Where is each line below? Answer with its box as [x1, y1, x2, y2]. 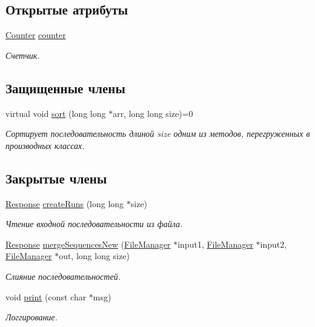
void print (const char [5, 290, 87, 303]
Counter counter [5, 28, 66, 41]
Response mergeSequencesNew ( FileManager [5, 237, 171, 250]
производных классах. [5, 139, 85, 151]
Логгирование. [5, 311, 58, 323]
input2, [260, 237, 287, 250]
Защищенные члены [5, 78, 125, 97]
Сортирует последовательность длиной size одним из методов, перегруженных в [5, 127, 310, 140]
